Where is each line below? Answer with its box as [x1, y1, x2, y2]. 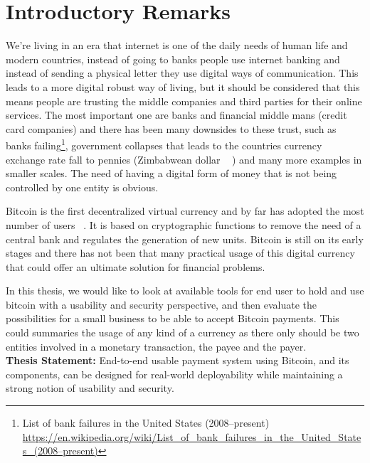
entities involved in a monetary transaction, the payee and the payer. [6, 339, 307, 353]
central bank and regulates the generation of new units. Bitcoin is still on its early [6, 231, 364, 246]
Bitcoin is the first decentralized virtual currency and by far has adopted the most [6, 203, 364, 218]
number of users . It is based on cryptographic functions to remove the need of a [6, 217, 361, 232]
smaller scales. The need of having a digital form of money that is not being [6, 166, 337, 181]
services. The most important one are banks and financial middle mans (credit [6, 107, 347, 122]
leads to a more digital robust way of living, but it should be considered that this [6, 79, 360, 94]
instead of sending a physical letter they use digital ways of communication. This [6, 65, 359, 80]
